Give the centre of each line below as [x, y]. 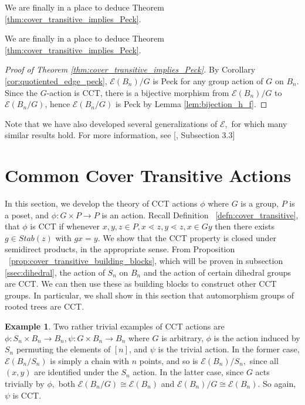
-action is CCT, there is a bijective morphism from [138, 92]
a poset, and [27, 214]
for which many [259, 123]
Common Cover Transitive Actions [148, 175]
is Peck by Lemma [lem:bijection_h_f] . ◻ [191, 104]
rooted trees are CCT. [45, 306]
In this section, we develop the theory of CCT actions [101, 203]
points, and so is [169, 360]
